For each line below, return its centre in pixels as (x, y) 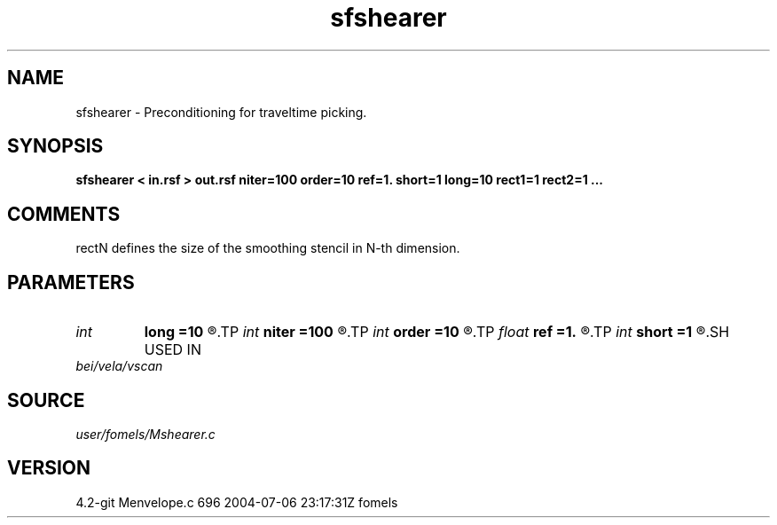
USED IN (173, 350)
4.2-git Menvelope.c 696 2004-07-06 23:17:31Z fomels (237, 502)
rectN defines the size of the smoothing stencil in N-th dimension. (268, 248)
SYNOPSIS (55, 146)
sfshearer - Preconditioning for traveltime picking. (221, 112)
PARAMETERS (71, 282)
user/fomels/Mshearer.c (145, 434)
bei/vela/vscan (119, 366)
